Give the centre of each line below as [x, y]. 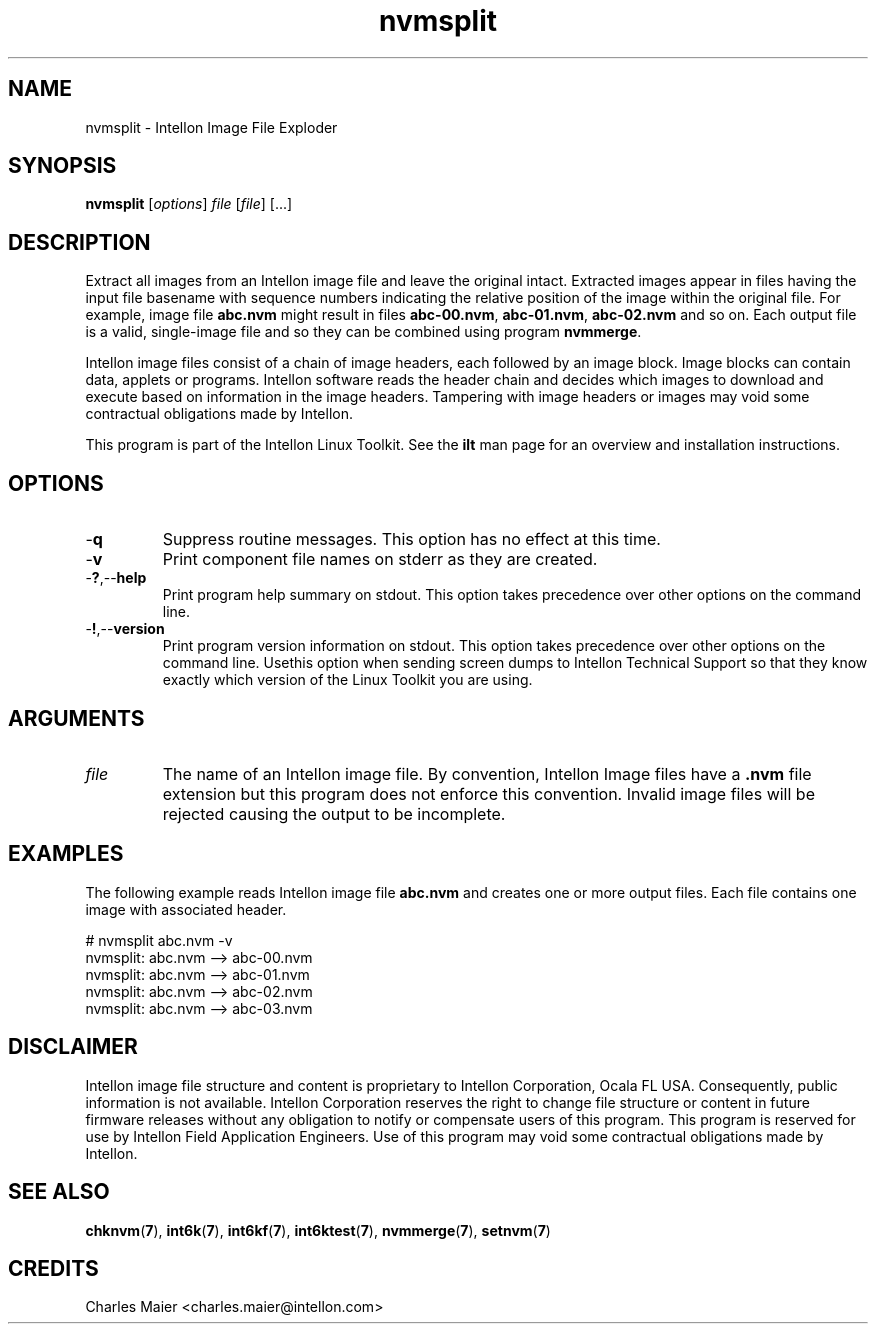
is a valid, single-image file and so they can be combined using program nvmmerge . [363, 332]
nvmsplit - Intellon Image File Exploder [211, 127]
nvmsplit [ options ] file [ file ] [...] [189, 204]
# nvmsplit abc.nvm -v [159, 940]
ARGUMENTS [76, 718]
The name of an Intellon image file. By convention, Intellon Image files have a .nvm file [487, 773]
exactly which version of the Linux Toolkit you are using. [347, 680]
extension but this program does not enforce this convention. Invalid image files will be [488, 793]
